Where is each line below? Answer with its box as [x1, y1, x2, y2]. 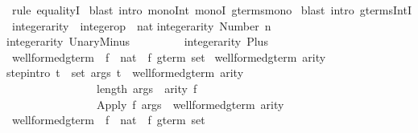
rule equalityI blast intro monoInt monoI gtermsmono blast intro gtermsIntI [11, 2, 412, 18]
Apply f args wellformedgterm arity [96, 95, 284, 112]
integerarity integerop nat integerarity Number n [11, 17, 271, 34]
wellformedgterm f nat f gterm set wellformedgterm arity [11, 48, 326, 65]
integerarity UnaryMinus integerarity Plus [6, 33, 268, 50]
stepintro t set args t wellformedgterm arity [6, 64, 244, 81]
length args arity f [96, 79, 197, 96]
